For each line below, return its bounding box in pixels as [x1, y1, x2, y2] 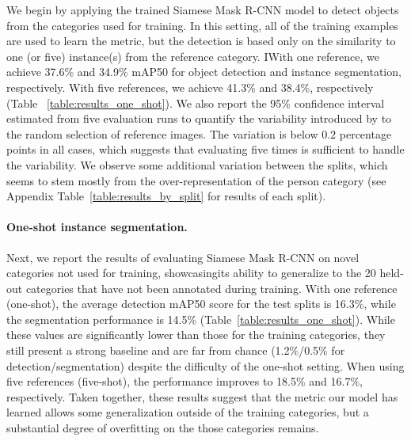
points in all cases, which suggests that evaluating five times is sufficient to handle [6, 141, 405, 158]
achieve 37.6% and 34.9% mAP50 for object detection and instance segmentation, [6, 63, 401, 80]
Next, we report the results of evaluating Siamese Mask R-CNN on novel [6, 249, 360, 265]
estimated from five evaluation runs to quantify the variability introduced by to [6, 110, 392, 127]
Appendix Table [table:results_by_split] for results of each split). [6, 188, 326, 204]
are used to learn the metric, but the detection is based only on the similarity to [6, 32, 396, 49]
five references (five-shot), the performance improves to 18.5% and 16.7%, [6, 373, 363, 390]
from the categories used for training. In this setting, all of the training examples [6, 17, 398, 33]
